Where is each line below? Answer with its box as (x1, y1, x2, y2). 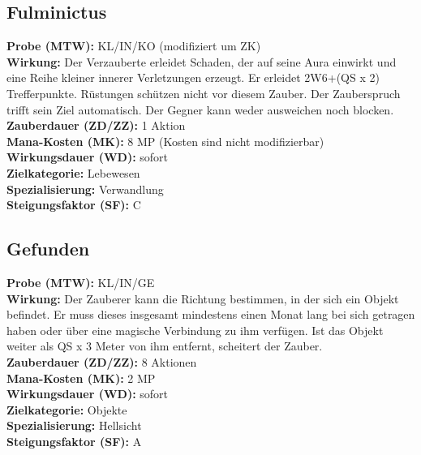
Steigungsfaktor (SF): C (6, 196, 141, 213)
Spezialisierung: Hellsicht (6, 417, 142, 434)
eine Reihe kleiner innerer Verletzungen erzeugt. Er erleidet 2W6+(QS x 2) (6, 69, 380, 86)
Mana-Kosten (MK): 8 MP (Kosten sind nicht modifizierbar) (6, 132, 324, 149)
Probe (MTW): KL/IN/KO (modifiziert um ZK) (6, 37, 261, 54)
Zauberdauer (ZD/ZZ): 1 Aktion (6, 117, 186, 134)
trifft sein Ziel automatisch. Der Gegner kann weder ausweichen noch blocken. (6, 101, 394, 118)
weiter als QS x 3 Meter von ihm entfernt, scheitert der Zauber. (6, 337, 323, 354)
